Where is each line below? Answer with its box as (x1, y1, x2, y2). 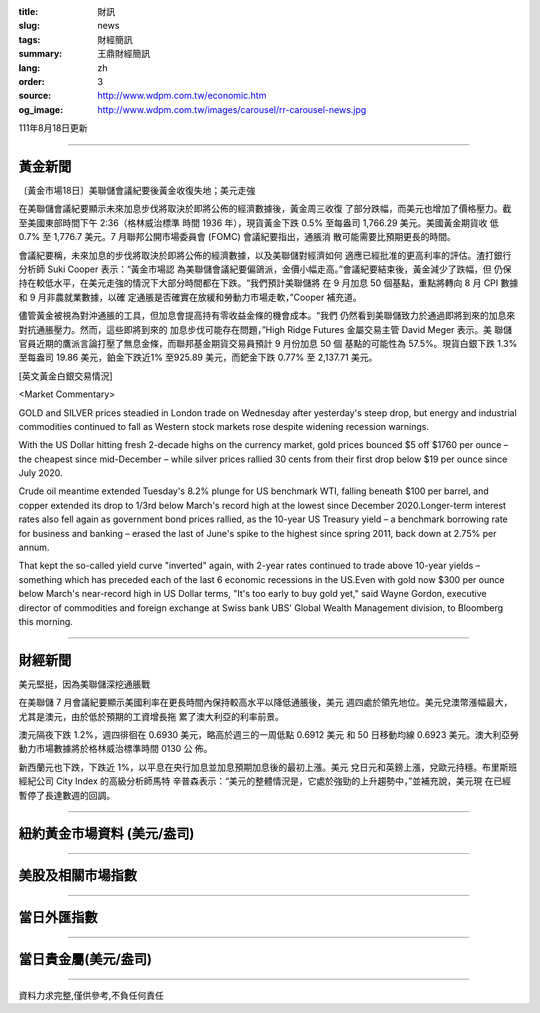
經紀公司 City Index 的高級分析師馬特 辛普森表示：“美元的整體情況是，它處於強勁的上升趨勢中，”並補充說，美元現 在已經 (18, 775, 512, 787)
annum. (18, 541, 50, 554)
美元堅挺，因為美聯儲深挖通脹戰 (18, 678, 150, 690)
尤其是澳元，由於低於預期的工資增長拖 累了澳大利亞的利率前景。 (18, 710, 284, 722)
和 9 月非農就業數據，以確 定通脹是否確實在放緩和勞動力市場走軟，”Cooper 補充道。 (18, 291, 362, 303)
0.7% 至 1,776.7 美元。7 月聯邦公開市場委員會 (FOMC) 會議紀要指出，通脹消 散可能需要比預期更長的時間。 (18, 231, 456, 243)
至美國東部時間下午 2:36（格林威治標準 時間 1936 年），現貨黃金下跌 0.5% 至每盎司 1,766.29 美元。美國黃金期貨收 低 (18, 216, 499, 229)
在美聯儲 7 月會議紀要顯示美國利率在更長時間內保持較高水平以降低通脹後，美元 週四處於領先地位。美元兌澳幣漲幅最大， (18, 696, 513, 709)
